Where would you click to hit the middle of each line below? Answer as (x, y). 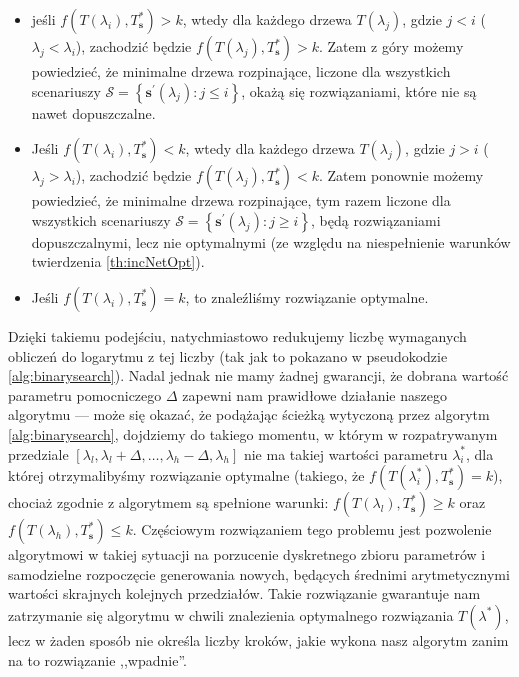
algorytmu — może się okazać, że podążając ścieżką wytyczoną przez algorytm (249, 414)
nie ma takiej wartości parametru (345, 453)
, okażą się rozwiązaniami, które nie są (359, 90)
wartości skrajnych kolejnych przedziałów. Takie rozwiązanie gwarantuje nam (244, 593)
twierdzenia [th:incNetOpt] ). (118, 261)
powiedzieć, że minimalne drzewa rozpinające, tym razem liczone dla (241, 200)
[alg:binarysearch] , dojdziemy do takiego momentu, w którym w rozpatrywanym (253, 433)
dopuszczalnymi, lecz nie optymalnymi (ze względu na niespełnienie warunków (271, 241)
